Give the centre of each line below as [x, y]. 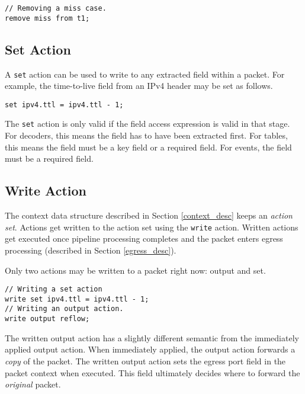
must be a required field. [49, 158]
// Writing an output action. [64, 309]
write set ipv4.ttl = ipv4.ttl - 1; [77, 299]
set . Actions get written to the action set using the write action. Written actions [152, 227]
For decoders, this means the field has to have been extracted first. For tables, [146, 135]
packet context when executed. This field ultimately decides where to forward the [152, 372]
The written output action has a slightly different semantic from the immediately [152, 337]
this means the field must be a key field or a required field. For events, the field [148, 147]
